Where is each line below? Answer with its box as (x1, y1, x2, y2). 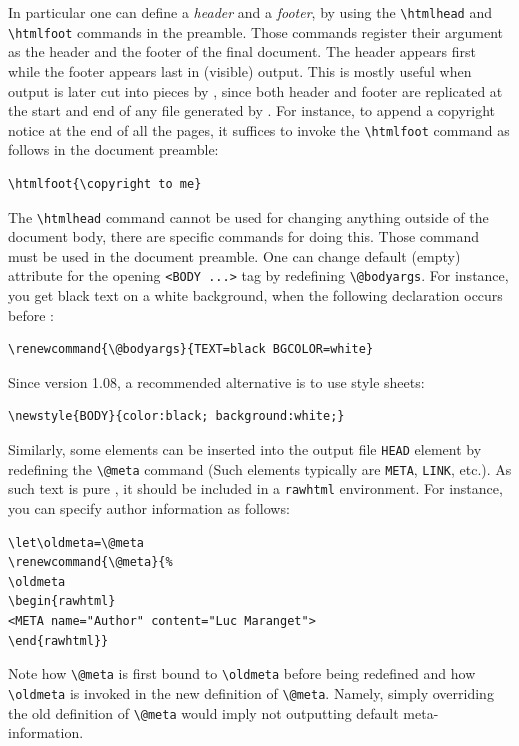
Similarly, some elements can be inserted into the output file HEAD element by (8, 439, 482, 460)
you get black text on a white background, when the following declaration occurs (8, 285, 503, 306)
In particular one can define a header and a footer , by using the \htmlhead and (8, 2, 493, 22)
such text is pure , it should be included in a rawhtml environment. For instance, (8, 478, 503, 499)
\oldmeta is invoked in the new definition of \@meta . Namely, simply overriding (8, 682, 494, 703)
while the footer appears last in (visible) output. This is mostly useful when (8, 60, 472, 81)
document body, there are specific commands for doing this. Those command (8, 226, 479, 247)
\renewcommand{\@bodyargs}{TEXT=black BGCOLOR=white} (8, 342, 374, 357)
